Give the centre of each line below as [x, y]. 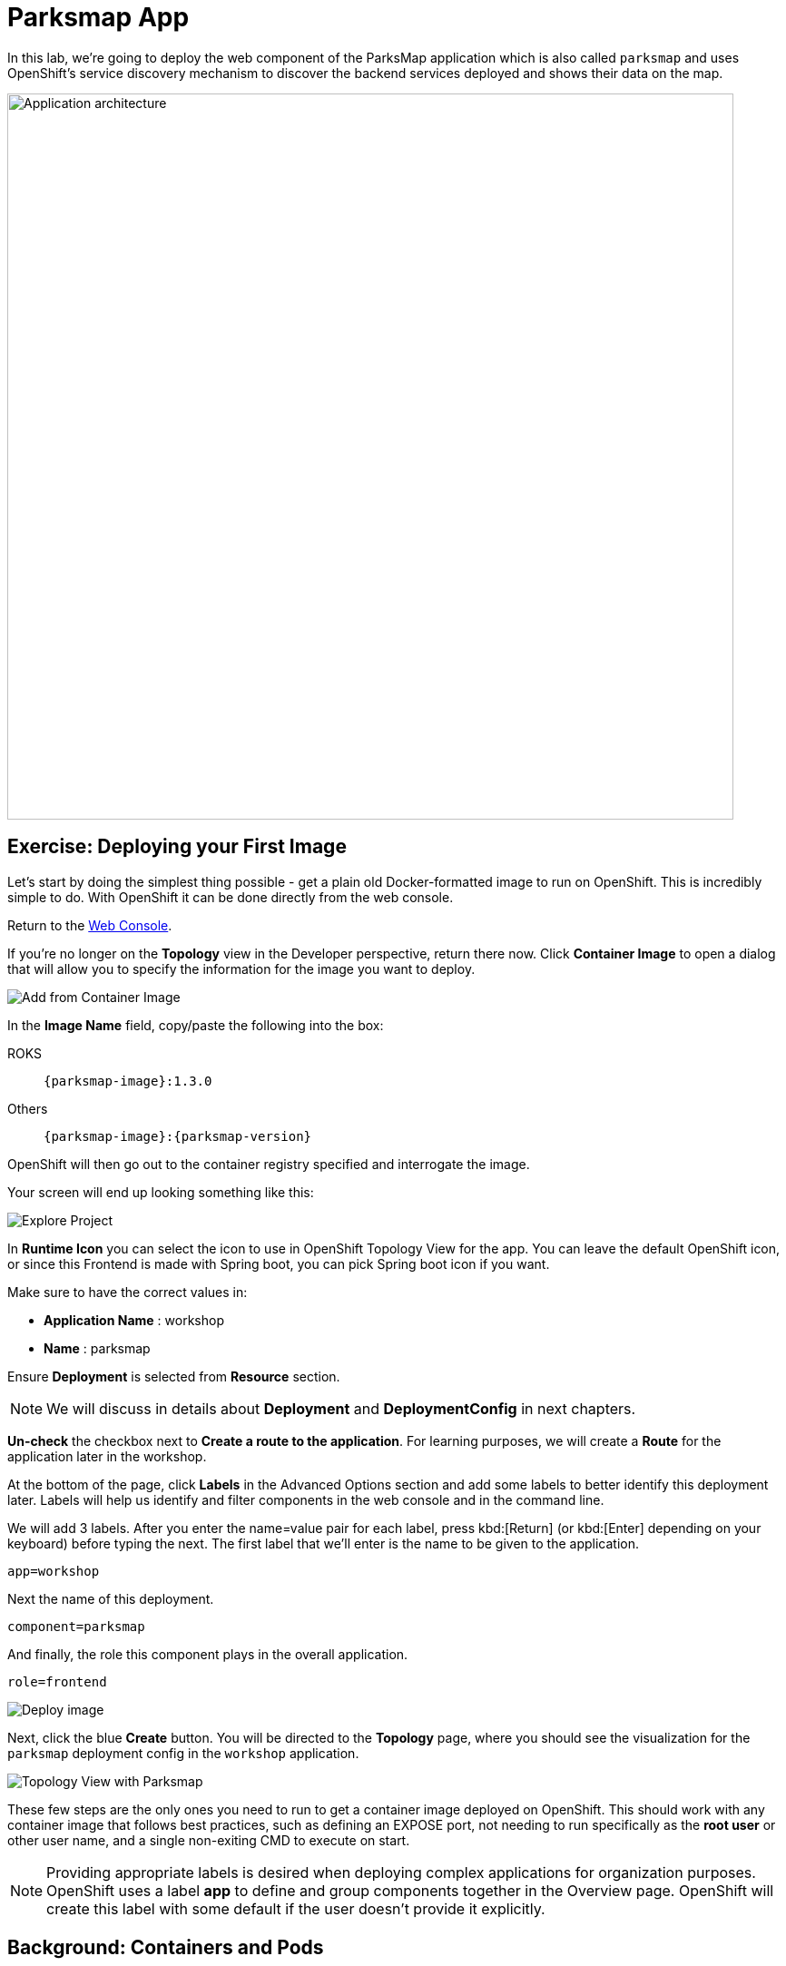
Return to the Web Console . [90, 925]
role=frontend [57, 1681]
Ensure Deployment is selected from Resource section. [174, 1376]
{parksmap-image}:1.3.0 [128, 1081]
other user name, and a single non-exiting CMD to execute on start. [209, 1840]
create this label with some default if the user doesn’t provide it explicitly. [296, 1908]
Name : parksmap [97, 1348]
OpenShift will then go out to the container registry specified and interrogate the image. [269, 1164]
